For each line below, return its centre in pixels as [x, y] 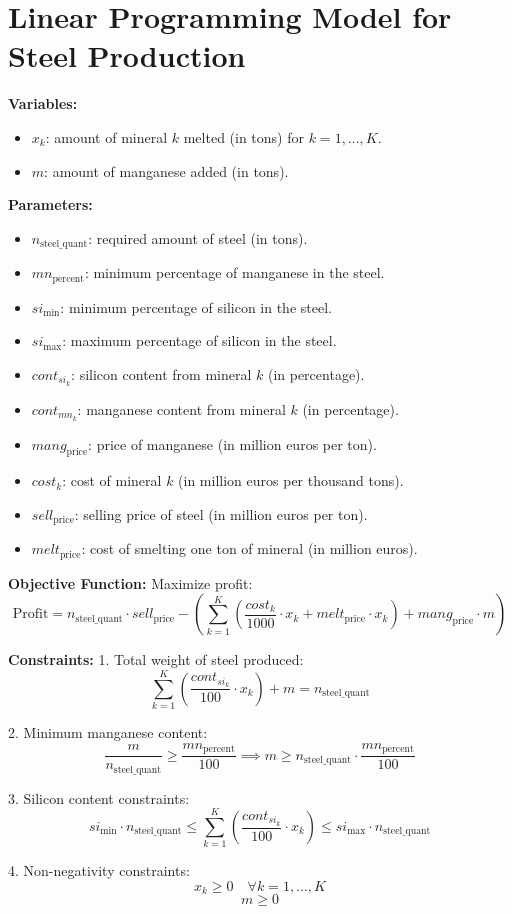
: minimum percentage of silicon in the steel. [196, 306]
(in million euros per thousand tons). [291, 480]
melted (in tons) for [243, 136]
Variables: [43, 103]
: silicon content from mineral [161, 373]
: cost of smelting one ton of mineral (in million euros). [249, 548]
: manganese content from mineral [181, 408]
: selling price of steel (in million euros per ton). [221, 513]
